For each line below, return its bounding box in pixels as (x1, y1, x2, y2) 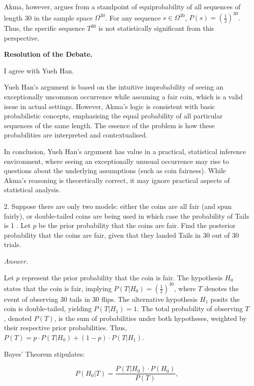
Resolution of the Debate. (4, 49, 93, 59)
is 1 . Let (4, 220, 31, 230)
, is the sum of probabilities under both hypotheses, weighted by (54, 313, 247, 323)
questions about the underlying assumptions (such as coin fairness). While (4, 165, 226, 176)
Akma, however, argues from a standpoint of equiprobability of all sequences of (4, 1, 241, 11)
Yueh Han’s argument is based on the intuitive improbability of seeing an (4, 82, 224, 92)
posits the (211, 294, 240, 304)
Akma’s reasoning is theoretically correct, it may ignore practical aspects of (4, 175, 230, 185)
